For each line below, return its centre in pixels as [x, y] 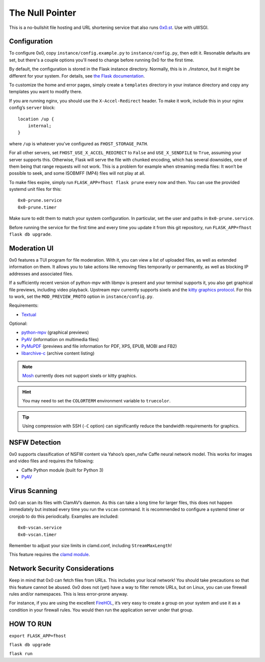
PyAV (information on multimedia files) [60, 339]
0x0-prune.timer [37, 207]
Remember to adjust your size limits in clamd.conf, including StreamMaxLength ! [90, 545]
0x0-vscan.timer [37, 534]
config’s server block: [32, 107]
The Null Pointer [43, 13]
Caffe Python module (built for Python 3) [63, 470]
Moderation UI [31, 248]
